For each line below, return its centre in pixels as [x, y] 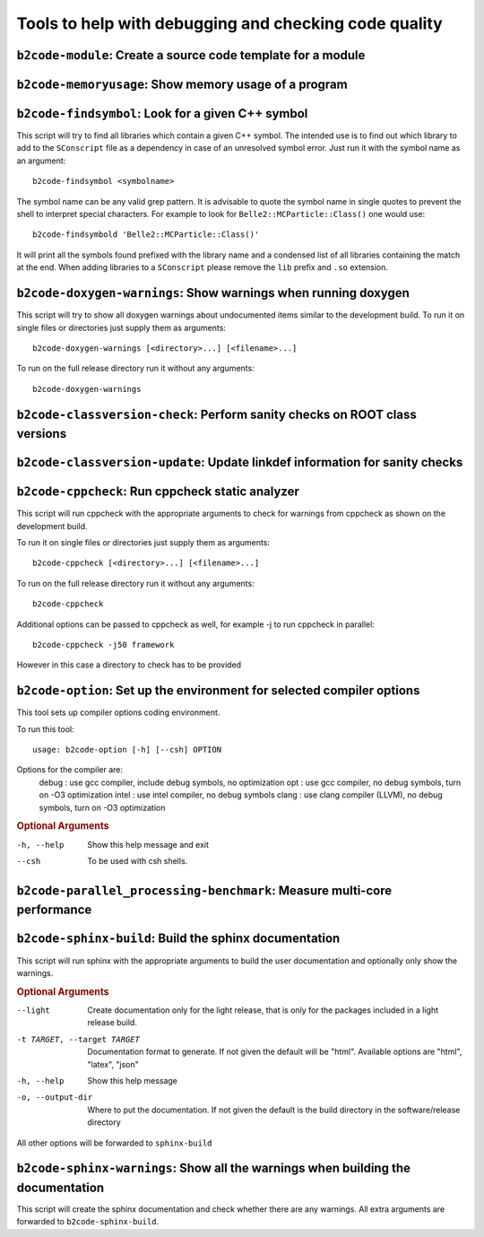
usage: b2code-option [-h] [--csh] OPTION [127, 750]
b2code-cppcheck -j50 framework [104, 645]
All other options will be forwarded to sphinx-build [114, 1143]
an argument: [41, 161]
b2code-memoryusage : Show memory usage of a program [182, 84]
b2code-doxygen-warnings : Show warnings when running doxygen [213, 293]
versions [42, 434]
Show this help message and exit [148, 844]
